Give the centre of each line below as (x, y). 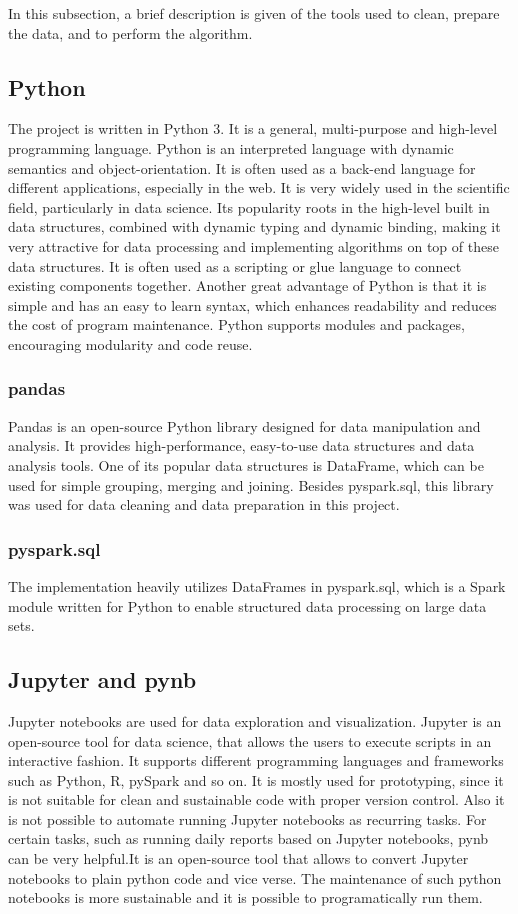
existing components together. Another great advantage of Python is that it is (247, 285)
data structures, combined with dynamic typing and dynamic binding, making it (254, 226)
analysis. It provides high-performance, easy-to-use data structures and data (241, 445)
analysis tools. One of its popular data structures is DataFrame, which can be (246, 464)
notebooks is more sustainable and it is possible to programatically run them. (245, 897)
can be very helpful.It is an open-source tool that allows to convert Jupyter (238, 858)
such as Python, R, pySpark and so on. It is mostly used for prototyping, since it (256, 779)
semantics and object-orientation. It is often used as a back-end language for (242, 167)
